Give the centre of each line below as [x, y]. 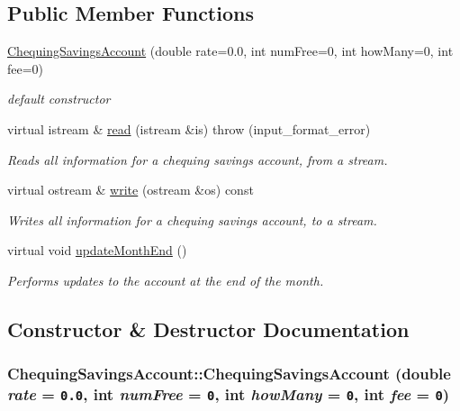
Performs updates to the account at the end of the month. [166, 280]
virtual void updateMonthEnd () [97, 250]
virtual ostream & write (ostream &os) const [131, 190]
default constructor [59, 99]
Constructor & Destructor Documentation [208, 329]
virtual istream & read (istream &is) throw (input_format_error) [189, 128]
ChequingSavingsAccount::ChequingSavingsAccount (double [229, 374]
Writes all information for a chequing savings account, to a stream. [192, 219]
